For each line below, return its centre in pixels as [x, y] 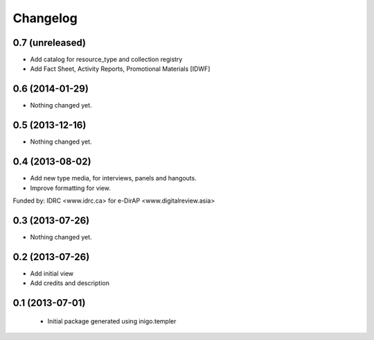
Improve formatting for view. [70, 188]
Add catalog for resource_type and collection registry [106, 60]
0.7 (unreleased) [50, 43]
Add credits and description [70, 283]
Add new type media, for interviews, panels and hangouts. [113, 178]
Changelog [45, 18]
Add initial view [52, 273]
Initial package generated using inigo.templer [112, 321]
